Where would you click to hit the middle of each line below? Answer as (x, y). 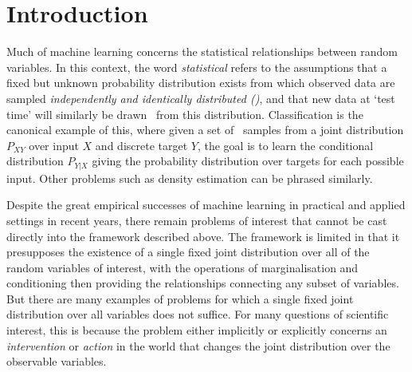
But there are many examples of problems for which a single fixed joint (180, 298)
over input (54, 145)
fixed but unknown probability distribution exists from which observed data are (201, 83)
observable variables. (57, 361)
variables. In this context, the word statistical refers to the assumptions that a (197, 67)
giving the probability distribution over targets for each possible (248, 161)
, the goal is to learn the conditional (285, 145)
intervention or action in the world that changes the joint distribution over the (198, 345)
